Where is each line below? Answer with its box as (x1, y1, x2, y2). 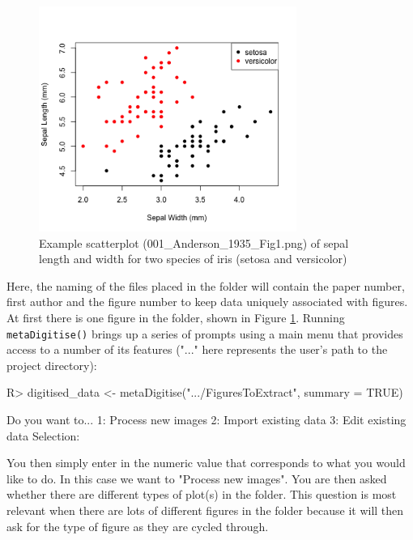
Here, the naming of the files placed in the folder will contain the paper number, (6, 277, 405, 294)
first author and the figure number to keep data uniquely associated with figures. (6, 293, 408, 310)
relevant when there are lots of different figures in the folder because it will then (6, 502, 404, 519)
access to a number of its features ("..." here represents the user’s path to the (6, 341, 388, 358)
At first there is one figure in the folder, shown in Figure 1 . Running (6, 309, 345, 326)
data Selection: (6, 427, 80, 444)
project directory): (6, 356, 97, 373)
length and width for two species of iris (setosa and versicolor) (39, 250, 347, 267)
